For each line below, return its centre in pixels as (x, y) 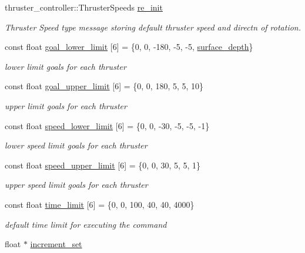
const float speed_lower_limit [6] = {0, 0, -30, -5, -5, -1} (107, 125)
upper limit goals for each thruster (66, 105)
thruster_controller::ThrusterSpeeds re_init (84, 7)
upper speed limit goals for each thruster (76, 185)
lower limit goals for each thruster (66, 66)
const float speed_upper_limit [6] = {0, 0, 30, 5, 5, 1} (103, 165)
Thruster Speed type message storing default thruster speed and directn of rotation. (153, 27)
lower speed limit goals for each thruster (76, 145)
